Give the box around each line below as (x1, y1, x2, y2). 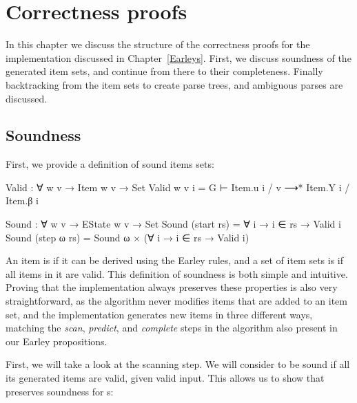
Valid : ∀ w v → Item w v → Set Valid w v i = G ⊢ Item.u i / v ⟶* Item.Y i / (6, 179, 350, 194)
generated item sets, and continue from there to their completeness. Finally (6, 64, 323, 78)
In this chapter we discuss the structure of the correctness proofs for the (6, 37, 310, 52)
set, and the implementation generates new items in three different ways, (6, 307, 313, 321)
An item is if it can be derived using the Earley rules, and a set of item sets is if (6, 253, 344, 268)
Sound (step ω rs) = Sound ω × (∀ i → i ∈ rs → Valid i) (6, 230, 249, 244)
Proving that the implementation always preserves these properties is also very (6, 280, 338, 294)
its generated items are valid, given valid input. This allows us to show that (6, 371, 325, 385)
